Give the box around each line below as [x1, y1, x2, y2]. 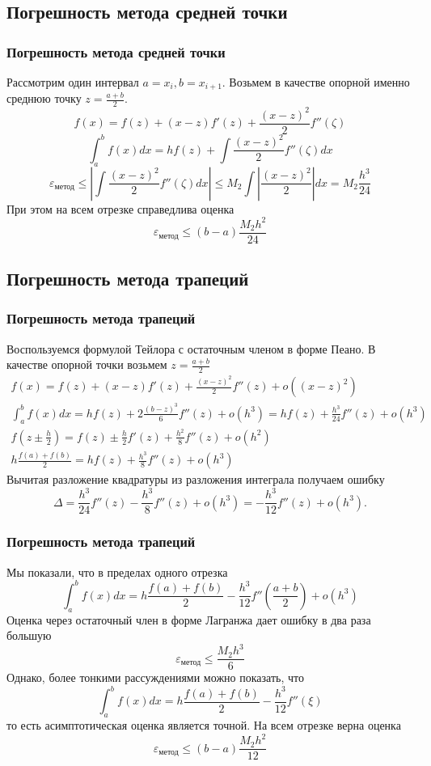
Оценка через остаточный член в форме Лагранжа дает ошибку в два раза [6, 611, 371, 628]
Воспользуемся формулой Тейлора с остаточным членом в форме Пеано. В [6, 340, 376, 357]
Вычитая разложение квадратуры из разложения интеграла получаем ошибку [6, 471, 385, 488]
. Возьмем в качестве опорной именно [222, 74, 410, 90]
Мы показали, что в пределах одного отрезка [6, 563, 228, 580]
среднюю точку [6, 90, 82, 107]
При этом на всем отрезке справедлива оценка [6, 200, 235, 217]
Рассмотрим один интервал [6, 74, 139, 90]
